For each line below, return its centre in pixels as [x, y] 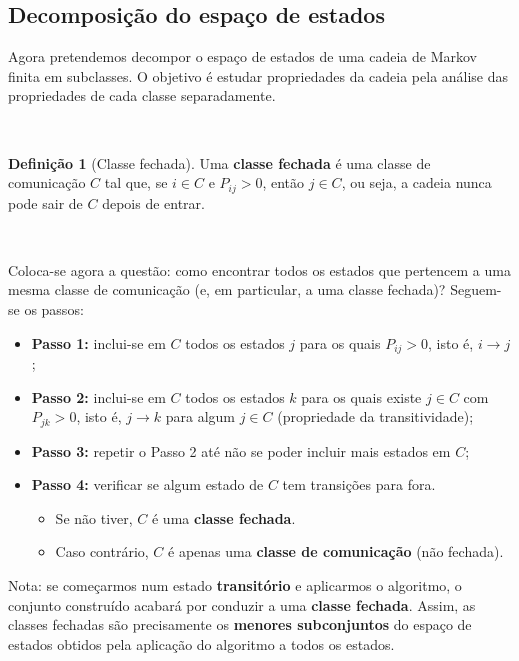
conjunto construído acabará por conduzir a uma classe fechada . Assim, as [242, 604]
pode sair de [45, 202]
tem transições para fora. [359, 484]
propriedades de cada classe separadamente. [142, 95]
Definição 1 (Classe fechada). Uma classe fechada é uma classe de [219, 162]
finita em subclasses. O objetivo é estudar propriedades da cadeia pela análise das [258, 75]
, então [283, 182]
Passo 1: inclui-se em [98, 342]
